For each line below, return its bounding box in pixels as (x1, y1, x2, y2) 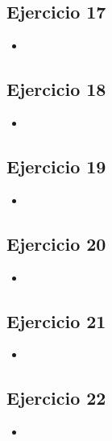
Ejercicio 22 (6, 385, 106, 410)
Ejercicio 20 (6, 231, 106, 256)
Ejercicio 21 (6, 308, 106, 333)
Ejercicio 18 (6, 77, 106, 102)
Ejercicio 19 (6, 153, 106, 178)
